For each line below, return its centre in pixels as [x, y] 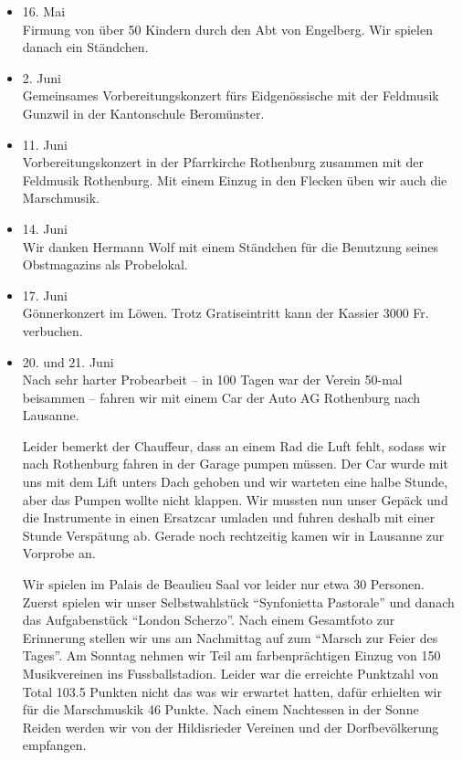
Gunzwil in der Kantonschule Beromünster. [143, 113]
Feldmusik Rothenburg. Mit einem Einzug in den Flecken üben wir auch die [235, 179]
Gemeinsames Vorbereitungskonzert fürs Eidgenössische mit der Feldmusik [231, 95]
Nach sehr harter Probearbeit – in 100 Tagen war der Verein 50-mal [212, 380]
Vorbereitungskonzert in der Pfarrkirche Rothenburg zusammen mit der [223, 162]
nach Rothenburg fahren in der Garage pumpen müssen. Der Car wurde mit [235, 464]
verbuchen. [52, 330]
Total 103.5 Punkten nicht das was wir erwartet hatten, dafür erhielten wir [232, 691]
